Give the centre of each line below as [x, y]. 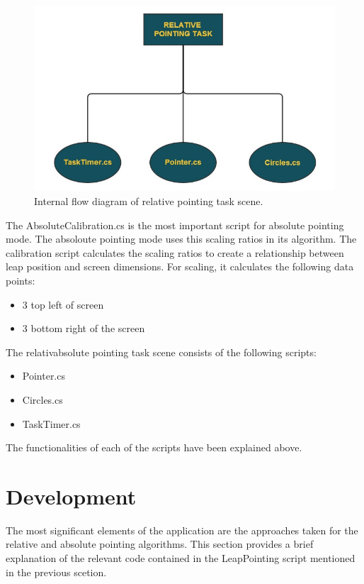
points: [21, 280]
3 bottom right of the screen [84, 328]
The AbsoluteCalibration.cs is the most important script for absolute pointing [175, 225]
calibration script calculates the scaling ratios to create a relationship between [175, 252]
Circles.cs [42, 399]
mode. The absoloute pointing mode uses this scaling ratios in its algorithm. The [181, 239]
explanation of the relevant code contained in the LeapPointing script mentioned [181, 558]
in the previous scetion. [56, 572]
